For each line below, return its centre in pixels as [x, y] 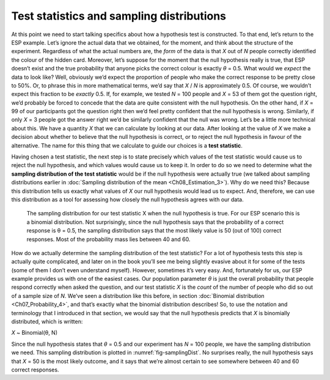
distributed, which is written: [47, 322]
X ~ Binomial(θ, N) [35, 333]
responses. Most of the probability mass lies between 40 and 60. [108, 239]
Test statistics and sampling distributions [119, 16]
